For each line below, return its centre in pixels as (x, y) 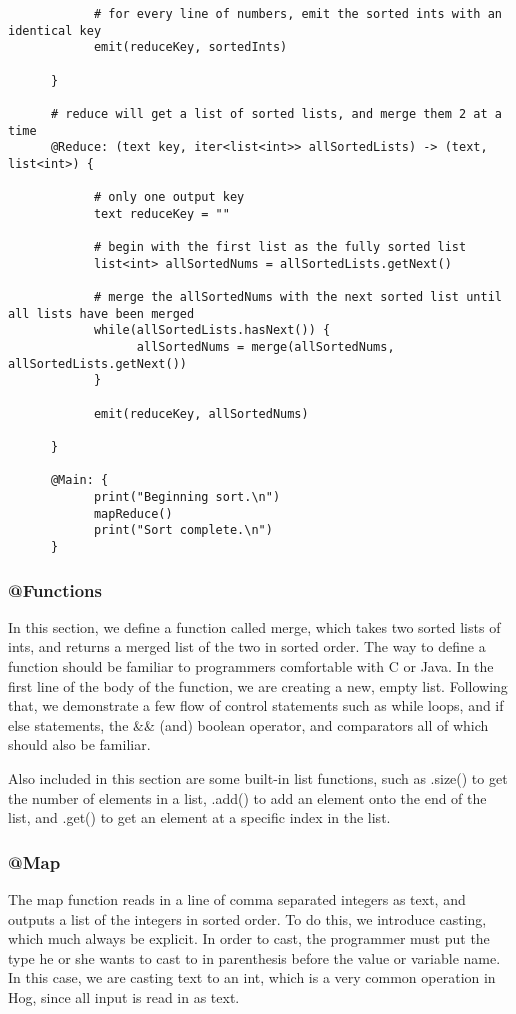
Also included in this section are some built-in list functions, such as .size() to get (258, 778)
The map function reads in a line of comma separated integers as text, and (237, 899)
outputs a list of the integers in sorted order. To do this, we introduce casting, (247, 918)
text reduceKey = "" (161, 213)
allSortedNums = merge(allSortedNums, (265, 347)
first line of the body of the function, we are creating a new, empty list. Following (258, 685)
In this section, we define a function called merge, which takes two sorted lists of (254, 626)
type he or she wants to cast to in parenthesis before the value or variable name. (254, 957)
